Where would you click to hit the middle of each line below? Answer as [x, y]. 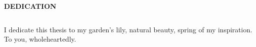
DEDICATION [30, 6]
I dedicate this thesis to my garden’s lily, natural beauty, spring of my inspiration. [128, 29]
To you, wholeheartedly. [40, 39]
